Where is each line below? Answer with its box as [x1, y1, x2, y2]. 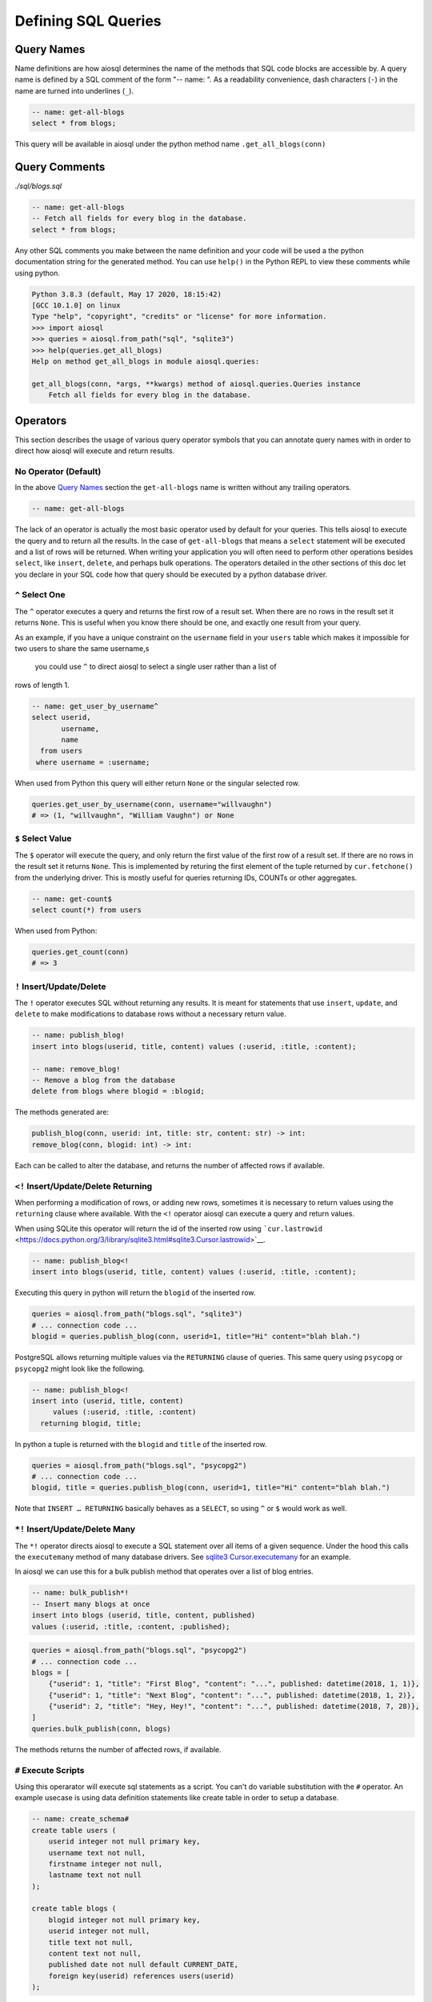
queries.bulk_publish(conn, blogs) [31, 1724, 171, 1733]
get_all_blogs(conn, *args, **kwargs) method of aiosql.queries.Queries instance [31, 379, 362, 388]
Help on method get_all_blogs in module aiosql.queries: [31, 356, 260, 366]
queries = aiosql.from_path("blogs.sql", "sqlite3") [31, 1309, 243, 1319]
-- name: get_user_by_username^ [31, 702, 159, 710]
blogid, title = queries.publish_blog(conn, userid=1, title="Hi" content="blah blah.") [31, 1483, 391, 1493]
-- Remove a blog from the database [31, 1075, 176, 1085]
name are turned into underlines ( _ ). [14, 86, 134, 95]
